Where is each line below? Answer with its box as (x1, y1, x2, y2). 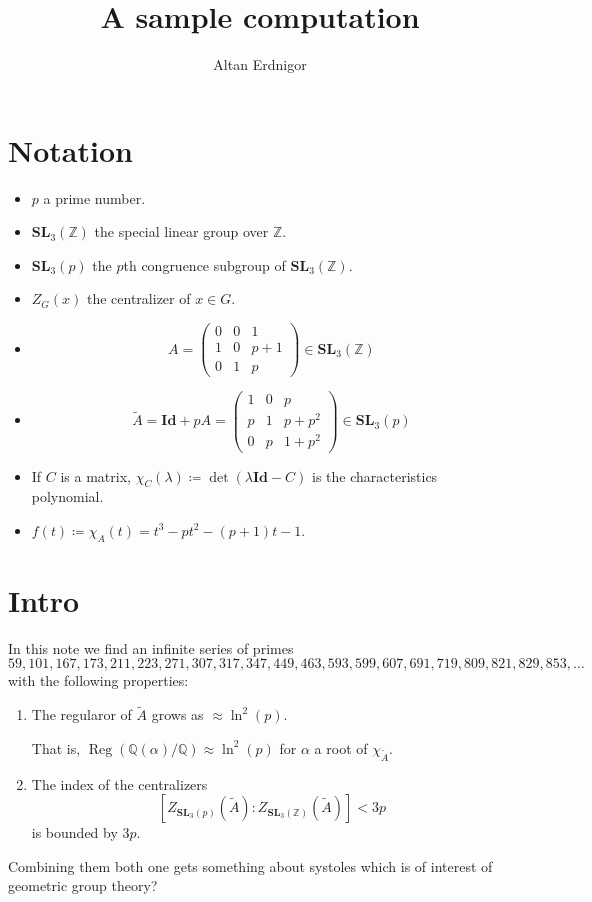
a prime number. (43, 187, 146, 208)
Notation (8, 129, 133, 170)
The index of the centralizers (31, 773, 208, 794)
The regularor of (31, 704, 132, 725)
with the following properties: (8, 670, 189, 691)
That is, (31, 737, 81, 758)
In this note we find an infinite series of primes (8, 637, 294, 658)
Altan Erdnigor (213, 54, 307, 75)
